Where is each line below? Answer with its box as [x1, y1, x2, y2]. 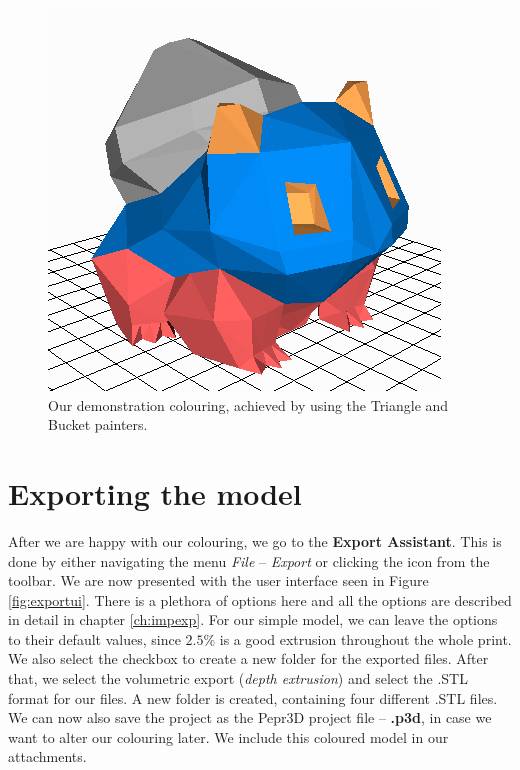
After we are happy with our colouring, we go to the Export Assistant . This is [8, 530, 502, 551]
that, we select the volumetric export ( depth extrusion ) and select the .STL [8, 668, 468, 689]
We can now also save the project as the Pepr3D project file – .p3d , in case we [8, 707, 492, 728]
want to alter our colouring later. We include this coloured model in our [8, 726, 449, 747]
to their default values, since [8, 628, 181, 649]
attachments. [8, 746, 87, 767]
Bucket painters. [48, 414, 148, 435]
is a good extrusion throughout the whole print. [219, 628, 512, 649]
